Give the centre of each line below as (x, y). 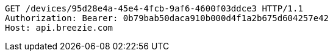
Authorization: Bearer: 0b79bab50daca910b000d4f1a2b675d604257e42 (167, 18)
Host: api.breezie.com (59, 28)
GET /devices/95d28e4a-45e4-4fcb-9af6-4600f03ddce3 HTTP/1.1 (154, 8)
